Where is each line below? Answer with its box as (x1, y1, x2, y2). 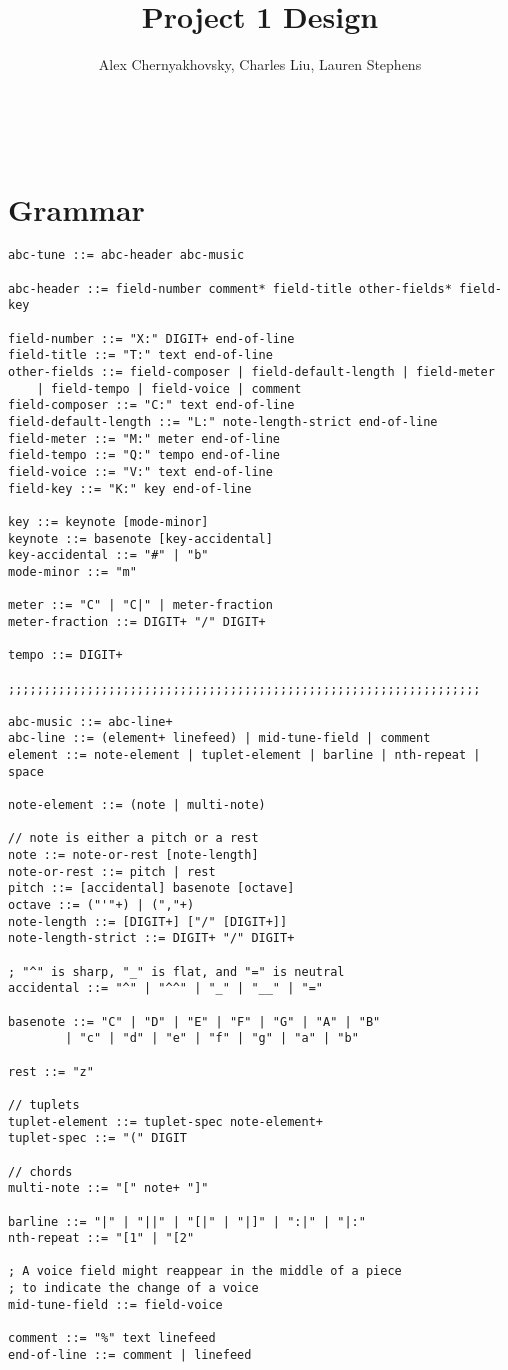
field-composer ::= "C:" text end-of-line (8, 398, 295, 413)
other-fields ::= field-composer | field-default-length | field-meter (8, 365, 495, 380)
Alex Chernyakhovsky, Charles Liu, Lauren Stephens (98, 54, 422, 75)
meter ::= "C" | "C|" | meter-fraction (8, 598, 273, 613)
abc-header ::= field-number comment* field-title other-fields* (8, 281, 452, 296)
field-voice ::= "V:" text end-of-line (8, 464, 273, 479)
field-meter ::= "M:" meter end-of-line (8, 431, 281, 446)
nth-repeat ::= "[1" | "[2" (8, 1231, 195, 1246)
